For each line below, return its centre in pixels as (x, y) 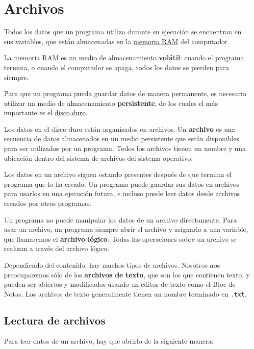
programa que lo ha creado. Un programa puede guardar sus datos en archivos (122, 184)
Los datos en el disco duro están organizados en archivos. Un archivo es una (120, 129)
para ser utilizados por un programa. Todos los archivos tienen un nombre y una (125, 148)
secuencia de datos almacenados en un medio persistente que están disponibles (122, 138)
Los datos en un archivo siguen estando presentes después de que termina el (118, 174)
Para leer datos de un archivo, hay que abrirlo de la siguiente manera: (109, 340)
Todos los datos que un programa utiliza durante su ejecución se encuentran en (123, 32)
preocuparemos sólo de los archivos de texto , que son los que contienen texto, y (127, 274)
